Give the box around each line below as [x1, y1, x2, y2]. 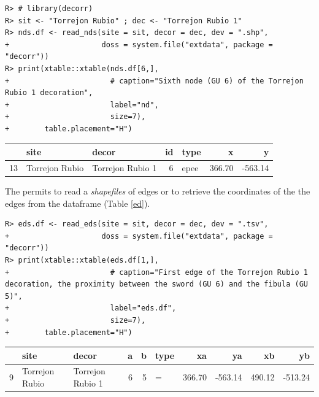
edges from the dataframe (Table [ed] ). [5, 196, 150, 209]
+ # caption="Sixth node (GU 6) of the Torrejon [5, 76, 304, 85]
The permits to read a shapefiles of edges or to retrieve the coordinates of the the [5, 184, 310, 197]
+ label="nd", [5, 100, 159, 109]
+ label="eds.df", [5, 304, 177, 313]
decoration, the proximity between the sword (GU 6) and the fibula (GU [5, 280, 308, 289]
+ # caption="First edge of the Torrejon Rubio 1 [5, 268, 308, 277]
